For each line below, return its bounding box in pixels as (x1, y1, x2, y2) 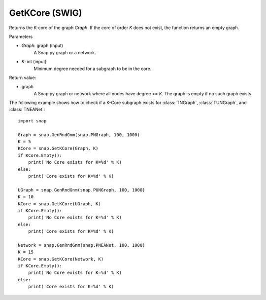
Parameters (9, 34, 33, 39)
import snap (18, 118, 47, 123)
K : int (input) (21, 59, 47, 65)
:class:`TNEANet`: (9, 107, 45, 112)
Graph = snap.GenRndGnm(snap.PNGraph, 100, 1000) (18, 132, 140, 138)
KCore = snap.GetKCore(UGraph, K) (18, 201, 101, 207)
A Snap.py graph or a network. (33, 49, 96, 55)
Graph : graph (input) (21, 42, 64, 49)
